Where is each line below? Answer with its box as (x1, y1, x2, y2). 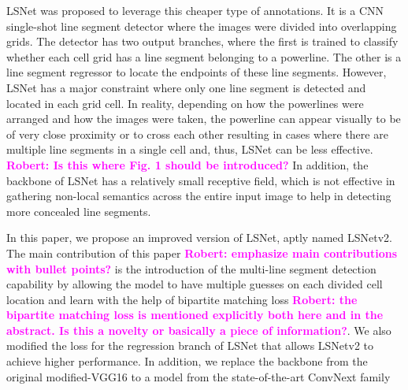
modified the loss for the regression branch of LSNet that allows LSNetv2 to (6, 337, 374, 354)
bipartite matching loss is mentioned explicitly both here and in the (6, 306, 384, 323)
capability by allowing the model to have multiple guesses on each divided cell (6, 276, 383, 292)
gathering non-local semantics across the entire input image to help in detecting (6, 188, 391, 204)
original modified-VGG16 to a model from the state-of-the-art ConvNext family (6, 368, 391, 384)
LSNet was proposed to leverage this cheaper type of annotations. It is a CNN (6, 2, 384, 18)
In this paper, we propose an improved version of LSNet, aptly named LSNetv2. (6, 229, 393, 246)
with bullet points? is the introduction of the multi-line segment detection (6, 260, 376, 277)
